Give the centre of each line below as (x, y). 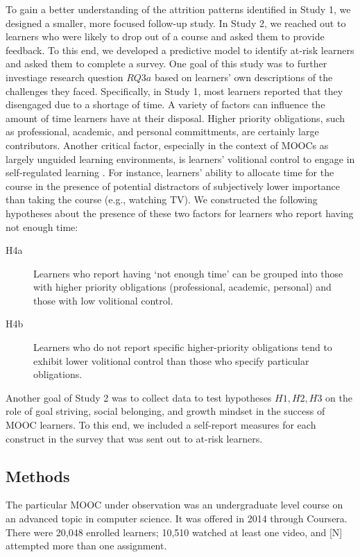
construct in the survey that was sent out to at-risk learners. (134, 438)
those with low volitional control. (103, 300)
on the (339, 397)
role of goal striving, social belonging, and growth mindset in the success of (165, 411)
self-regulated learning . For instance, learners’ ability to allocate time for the (170, 172)
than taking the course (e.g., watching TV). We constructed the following (162, 199)
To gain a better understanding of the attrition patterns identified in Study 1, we (178, 9)
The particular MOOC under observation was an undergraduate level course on (174, 505)
